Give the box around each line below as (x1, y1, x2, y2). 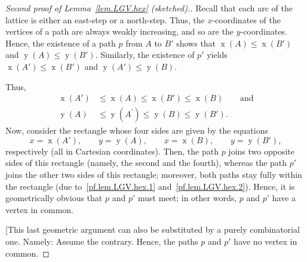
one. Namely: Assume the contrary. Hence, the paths (5, 235, 198, 247)
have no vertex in (234, 235, 297, 247)
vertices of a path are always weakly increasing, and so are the (5, 25, 234, 38)
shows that (176, 36, 216, 49)
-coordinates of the (212, 13, 281, 26)
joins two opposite (228, 144, 294, 157)
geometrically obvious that (5, 192, 103, 204)
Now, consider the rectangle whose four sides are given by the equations (5, 124, 268, 137)
